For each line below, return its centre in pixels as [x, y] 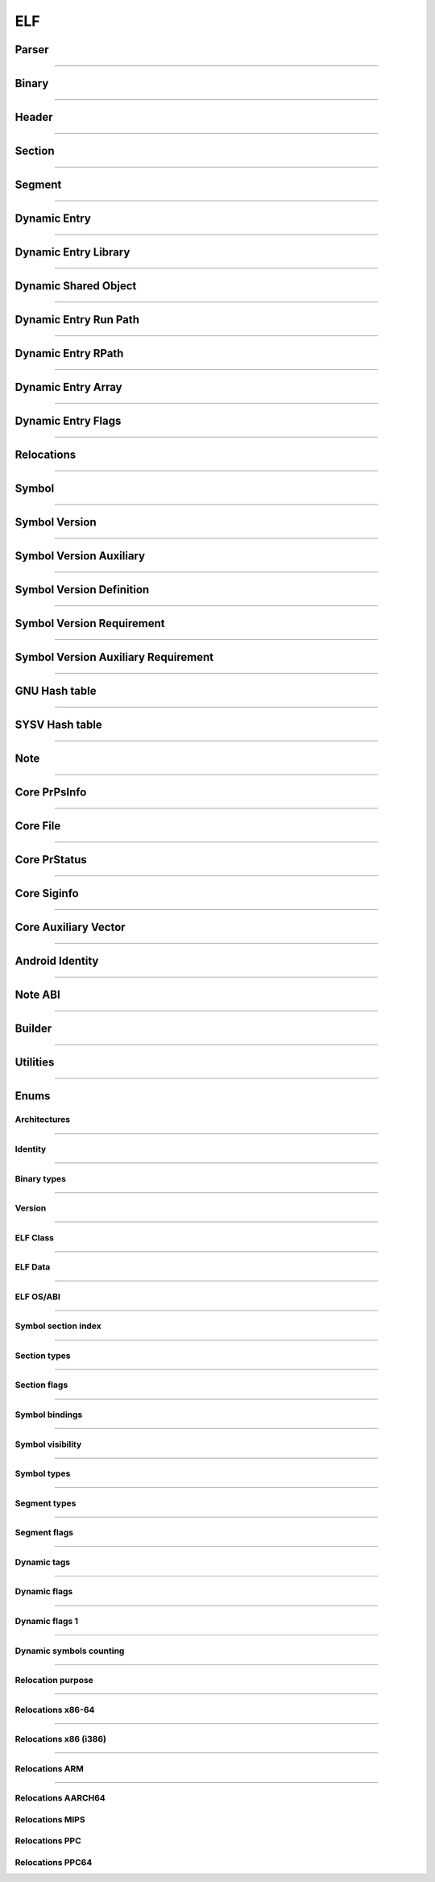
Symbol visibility [48, 1444]
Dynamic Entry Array [68, 387]
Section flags [41, 1385]
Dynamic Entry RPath [69, 353]
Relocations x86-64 [55, 1710]
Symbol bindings [49, 1415]
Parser [32, 50]
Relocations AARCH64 [60, 1798]
